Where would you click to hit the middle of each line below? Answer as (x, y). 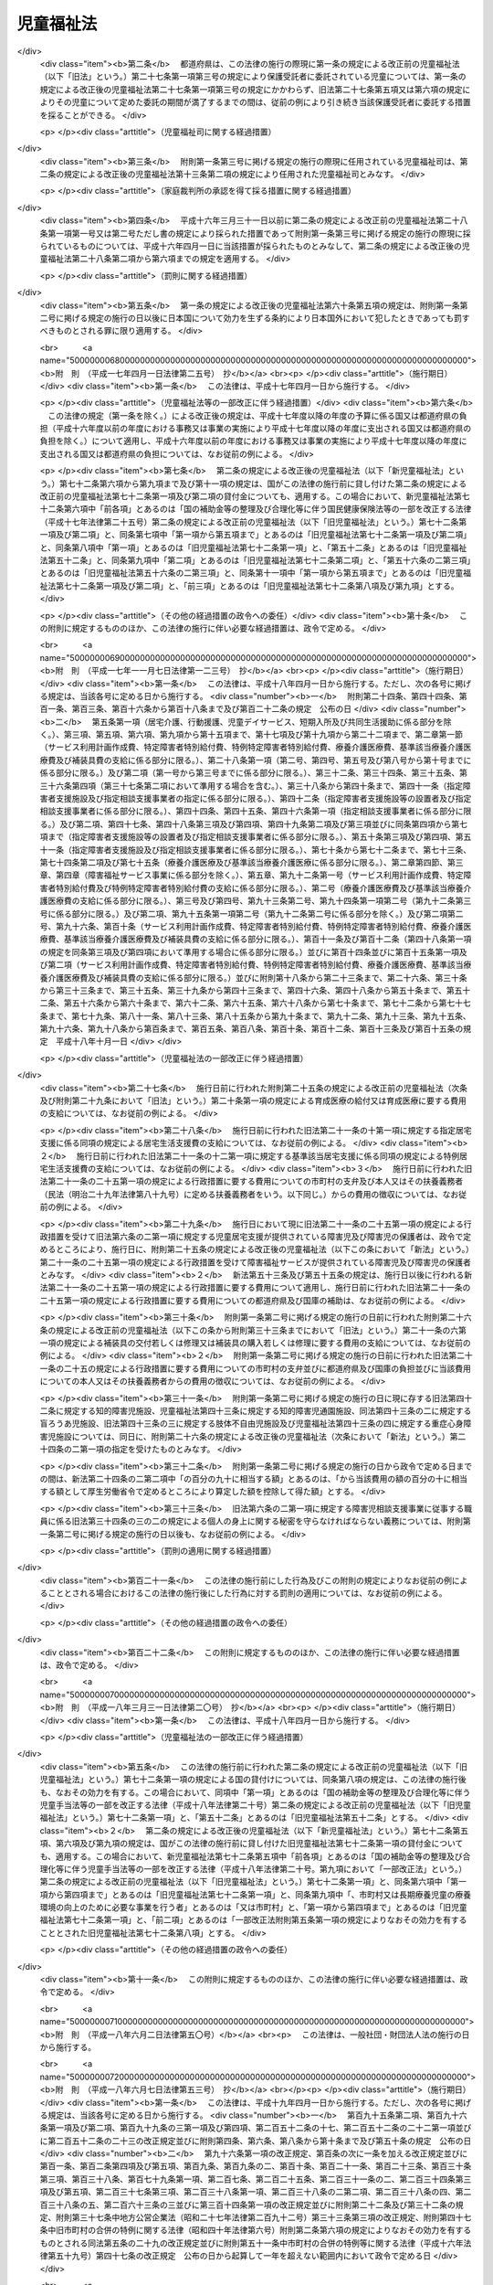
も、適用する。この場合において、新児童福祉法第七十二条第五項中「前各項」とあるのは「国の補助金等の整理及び (251, 1856)
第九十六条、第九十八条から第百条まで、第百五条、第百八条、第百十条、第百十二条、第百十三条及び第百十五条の (252, 1029)
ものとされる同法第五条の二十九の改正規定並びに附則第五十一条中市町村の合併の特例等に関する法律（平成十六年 (252, 2243)
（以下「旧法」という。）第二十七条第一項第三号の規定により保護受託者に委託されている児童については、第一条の (253, 77)
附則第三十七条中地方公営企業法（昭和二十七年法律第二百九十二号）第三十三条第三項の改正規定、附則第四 (255, 2217)
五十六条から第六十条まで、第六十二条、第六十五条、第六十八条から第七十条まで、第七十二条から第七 (263, 1003)
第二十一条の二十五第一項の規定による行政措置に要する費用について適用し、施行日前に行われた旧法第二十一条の (259, 1288)
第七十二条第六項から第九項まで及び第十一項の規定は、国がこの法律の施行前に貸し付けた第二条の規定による (263, 484)
